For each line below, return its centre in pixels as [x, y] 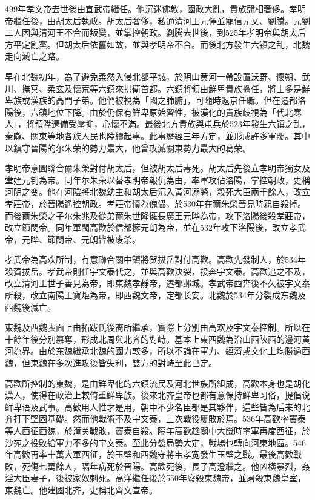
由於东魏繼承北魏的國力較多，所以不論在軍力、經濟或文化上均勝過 [170, 351]
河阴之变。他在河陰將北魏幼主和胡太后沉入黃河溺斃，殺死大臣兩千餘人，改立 [157, 192]
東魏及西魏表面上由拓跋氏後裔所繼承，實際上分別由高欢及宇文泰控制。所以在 [157, 327]
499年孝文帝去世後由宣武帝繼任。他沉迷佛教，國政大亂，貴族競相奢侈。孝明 [155, 8]
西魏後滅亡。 [30, 307]
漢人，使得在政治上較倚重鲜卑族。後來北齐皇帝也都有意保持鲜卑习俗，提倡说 [157, 395]
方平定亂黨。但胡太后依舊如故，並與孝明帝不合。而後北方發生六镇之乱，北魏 [157, 44]
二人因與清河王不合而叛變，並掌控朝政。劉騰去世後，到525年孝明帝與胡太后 [155, 32]
